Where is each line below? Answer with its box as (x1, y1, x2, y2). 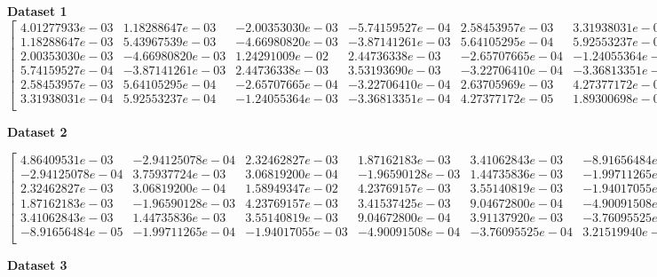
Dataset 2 (7, 122, 67, 140)
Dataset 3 (7, 255, 67, 273)
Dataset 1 (7, 2, 67, 20)
